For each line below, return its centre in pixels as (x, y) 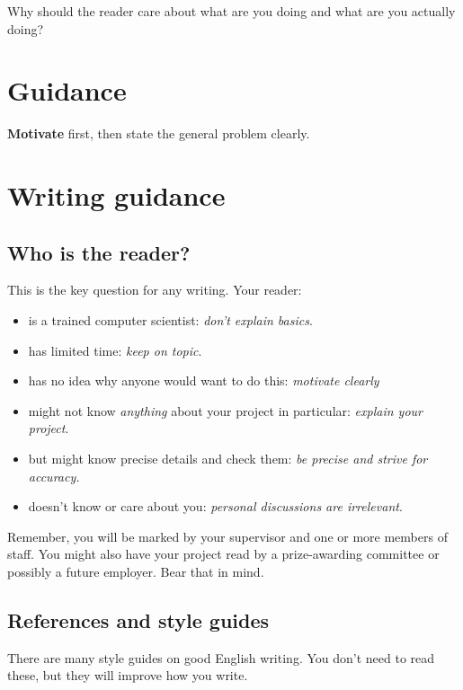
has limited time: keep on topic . (115, 350)
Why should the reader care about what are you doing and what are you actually (231, 11)
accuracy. (54, 476)
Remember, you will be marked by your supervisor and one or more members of (227, 536)
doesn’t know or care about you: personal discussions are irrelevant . (215, 506)
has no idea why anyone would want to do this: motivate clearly (204, 380)
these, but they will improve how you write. (128, 675)
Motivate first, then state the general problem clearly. (159, 133)
